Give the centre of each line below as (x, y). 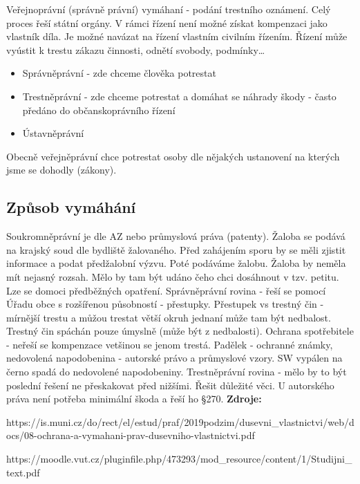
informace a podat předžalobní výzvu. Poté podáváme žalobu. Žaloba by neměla (176, 263)
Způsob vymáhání (71, 207)
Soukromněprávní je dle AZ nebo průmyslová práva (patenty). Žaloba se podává (176, 236)
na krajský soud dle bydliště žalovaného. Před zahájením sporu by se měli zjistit (176, 249)
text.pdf (23, 472)
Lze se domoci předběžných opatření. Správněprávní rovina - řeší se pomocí (166, 290)
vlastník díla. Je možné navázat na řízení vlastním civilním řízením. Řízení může (177, 36)
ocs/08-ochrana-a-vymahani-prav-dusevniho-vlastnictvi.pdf (131, 435)
